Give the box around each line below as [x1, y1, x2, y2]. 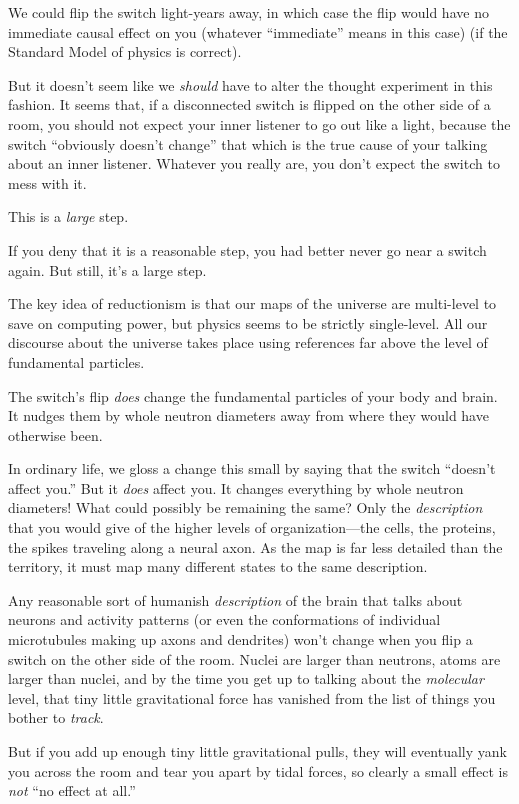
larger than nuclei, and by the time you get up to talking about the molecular [8, 668, 484, 689]
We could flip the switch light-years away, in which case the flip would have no [8, 2, 489, 22]
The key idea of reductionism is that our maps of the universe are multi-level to [8, 293, 497, 314]
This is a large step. [8, 206, 129, 227]
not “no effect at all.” [8, 780, 136, 801]
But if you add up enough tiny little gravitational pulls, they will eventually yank [8, 741, 507, 761]
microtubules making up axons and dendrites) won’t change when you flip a [8, 629, 473, 650]
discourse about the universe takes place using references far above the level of [8, 332, 488, 353]
